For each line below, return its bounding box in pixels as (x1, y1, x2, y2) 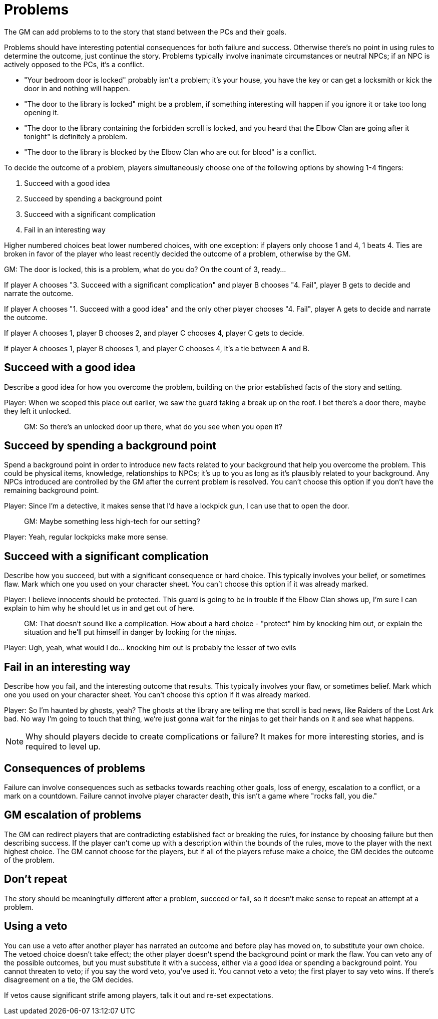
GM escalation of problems (4, 809, 142, 822)
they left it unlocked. (4, 406, 71, 415)
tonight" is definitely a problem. (24, 132, 128, 141)
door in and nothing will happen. (24, 84, 130, 93)
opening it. (24, 108, 59, 117)
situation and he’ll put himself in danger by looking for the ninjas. (24, 628, 237, 637)
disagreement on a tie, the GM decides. (4, 975, 134, 984)
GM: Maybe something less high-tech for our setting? (24, 517, 200, 526)
